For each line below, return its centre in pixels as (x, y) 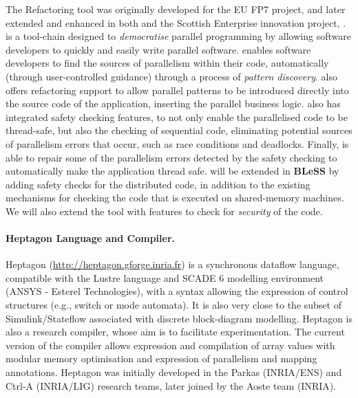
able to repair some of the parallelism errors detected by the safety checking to (171, 157)
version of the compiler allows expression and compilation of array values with (170, 345)
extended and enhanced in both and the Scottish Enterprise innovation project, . (176, 22)
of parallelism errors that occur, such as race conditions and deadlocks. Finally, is (177, 143)
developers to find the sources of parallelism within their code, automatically (167, 63)
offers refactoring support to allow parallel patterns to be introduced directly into (177, 90)
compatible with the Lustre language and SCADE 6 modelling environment (165, 277)
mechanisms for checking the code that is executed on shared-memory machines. (175, 198)
